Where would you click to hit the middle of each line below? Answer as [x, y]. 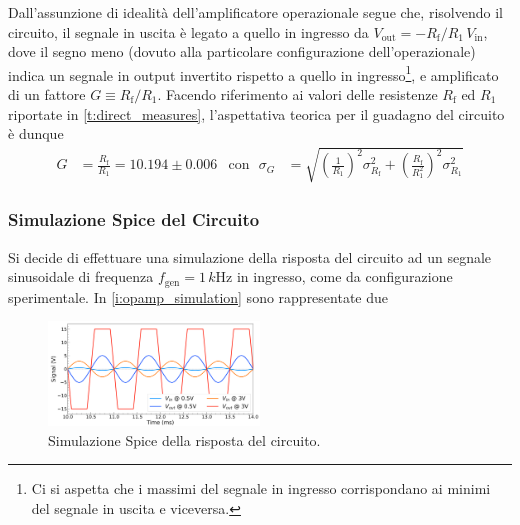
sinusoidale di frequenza [81, 276]
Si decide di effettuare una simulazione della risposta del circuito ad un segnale [250, 256]
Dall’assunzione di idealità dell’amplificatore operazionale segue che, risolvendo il [255, 12]
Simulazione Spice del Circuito [134, 219]
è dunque [36, 133]
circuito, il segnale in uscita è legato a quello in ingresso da [188, 31]
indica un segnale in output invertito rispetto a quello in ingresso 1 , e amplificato [253, 73]
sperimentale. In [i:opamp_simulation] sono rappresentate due [198, 296]
